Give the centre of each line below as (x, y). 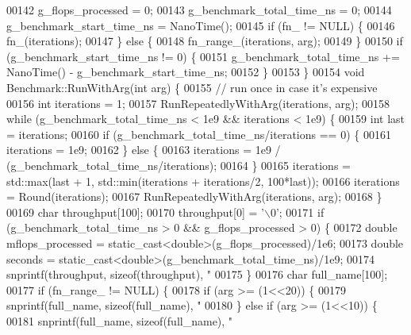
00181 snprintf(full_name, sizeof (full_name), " (120, 320)
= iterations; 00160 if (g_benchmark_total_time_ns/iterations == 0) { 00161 (199, 134)
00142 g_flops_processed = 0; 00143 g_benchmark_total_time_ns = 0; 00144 (199, 10)
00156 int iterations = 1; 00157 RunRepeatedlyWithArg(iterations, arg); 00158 (198, 103)
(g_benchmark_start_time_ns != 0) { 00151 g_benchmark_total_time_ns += (203, 56)
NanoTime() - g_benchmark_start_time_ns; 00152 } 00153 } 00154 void (186, 72)
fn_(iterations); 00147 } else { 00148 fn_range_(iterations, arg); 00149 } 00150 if (205, 41)
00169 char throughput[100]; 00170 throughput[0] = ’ (135, 212)
